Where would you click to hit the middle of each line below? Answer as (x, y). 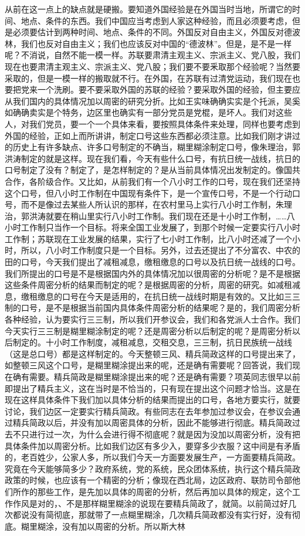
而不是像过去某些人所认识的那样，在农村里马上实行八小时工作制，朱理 (156, 204)
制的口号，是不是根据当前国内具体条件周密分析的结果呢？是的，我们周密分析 (152, 308)
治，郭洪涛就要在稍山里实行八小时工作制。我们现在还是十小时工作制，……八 (150, 216)
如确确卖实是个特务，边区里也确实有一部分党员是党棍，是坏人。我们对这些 (148, 112)
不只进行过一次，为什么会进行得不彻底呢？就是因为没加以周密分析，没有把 (156, 434)
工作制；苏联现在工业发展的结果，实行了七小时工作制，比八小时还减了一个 (148, 238)
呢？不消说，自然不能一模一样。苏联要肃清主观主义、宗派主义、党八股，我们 (152, 55)
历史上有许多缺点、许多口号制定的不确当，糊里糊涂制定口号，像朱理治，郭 (156, 147)
